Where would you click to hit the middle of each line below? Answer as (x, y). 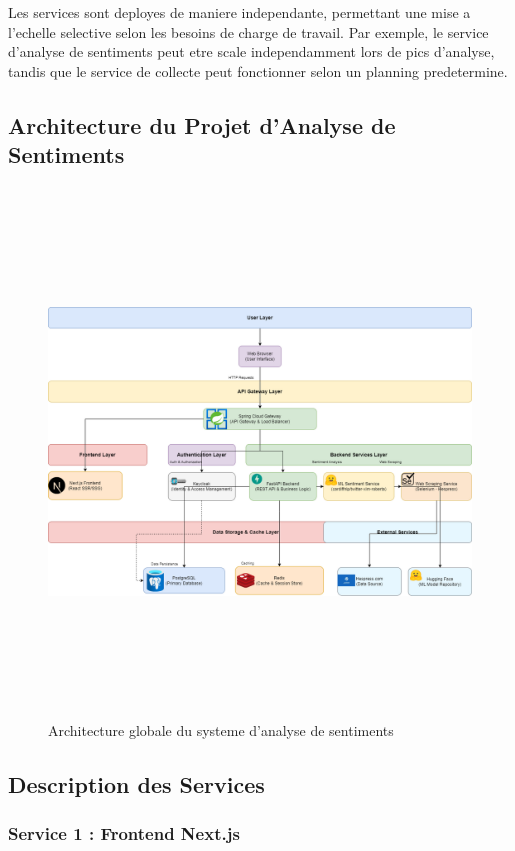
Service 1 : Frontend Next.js (124, 832)
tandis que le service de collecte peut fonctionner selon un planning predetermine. (258, 70)
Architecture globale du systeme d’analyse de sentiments (221, 729)
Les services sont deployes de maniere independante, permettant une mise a (239, 12)
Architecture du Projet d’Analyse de (202, 124)
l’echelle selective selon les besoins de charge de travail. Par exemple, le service (248, 31)
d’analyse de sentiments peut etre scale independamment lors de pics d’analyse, (251, 51)
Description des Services (136, 783)
